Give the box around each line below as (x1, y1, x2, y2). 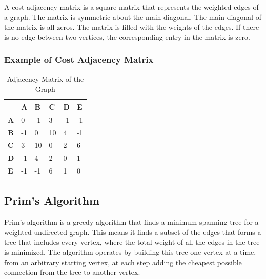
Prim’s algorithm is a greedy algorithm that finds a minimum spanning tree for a (4, 217, 259, 227)
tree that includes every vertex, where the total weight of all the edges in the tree (4, 237, 260, 247)
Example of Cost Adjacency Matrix (4, 53, 154, 66)
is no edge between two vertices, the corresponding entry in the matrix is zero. (4, 31, 250, 42)
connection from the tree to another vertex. (4, 267, 140, 277)
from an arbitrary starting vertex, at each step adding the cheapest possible (4, 256, 242, 267)
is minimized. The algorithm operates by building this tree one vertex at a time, (4, 247, 256, 257)
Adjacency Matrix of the (7, 73, 84, 84)
